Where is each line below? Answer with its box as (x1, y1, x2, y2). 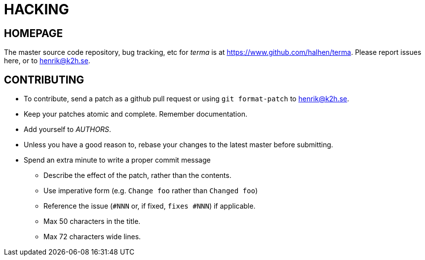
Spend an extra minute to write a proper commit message (24, 156, 211, 165)
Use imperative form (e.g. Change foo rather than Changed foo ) (43, 186, 258, 195)
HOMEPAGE (4, 27, 63, 40)
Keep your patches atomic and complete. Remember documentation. (24, 110, 247, 119)
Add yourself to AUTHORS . (24, 125, 112, 134)
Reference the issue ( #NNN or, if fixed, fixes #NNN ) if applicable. (43, 202, 256, 211)
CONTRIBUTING (4, 73, 84, 86)
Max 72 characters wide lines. (43, 232, 141, 241)
